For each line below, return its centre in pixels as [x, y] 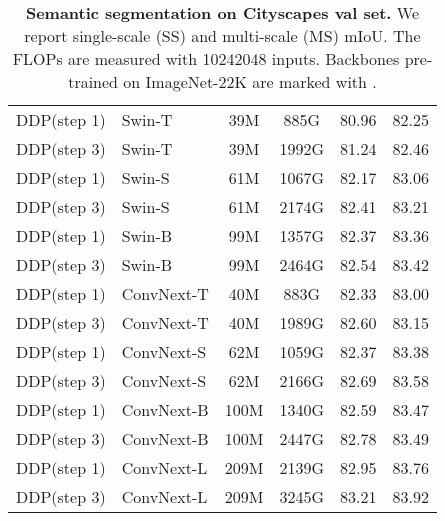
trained [93, 81]
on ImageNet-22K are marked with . [250, 81]
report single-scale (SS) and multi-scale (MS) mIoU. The [222, 35]
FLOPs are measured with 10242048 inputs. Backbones [206, 58]
